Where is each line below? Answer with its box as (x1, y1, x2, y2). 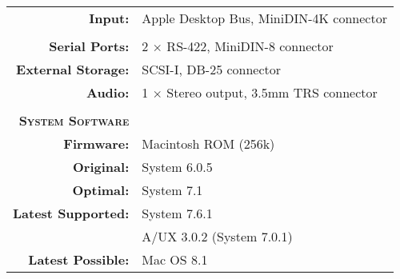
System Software (18, 111, 130, 130)
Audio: (86, 83, 130, 102)
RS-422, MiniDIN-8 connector (166, 37, 334, 55)
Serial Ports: (49, 37, 130, 55)
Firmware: (63, 134, 130, 153)
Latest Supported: (13, 204, 130, 222)
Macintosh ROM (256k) (142, 134, 275, 153)
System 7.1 (142, 181, 203, 199)
